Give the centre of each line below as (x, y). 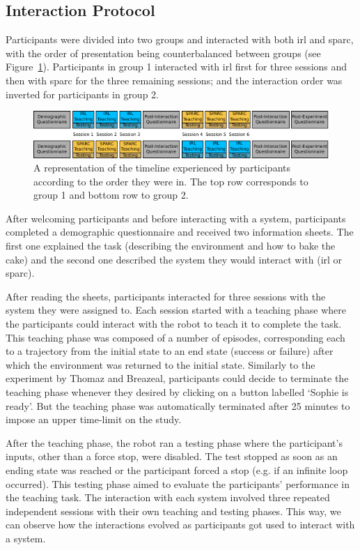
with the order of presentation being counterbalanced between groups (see (163, 53)
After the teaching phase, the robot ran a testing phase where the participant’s (174, 442)
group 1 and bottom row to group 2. (111, 195)
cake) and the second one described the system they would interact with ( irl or (174, 259)
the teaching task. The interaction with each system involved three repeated (168, 497)
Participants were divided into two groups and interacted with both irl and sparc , (180, 39)
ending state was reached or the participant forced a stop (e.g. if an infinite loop (177, 469)
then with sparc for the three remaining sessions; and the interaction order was (174, 80)
